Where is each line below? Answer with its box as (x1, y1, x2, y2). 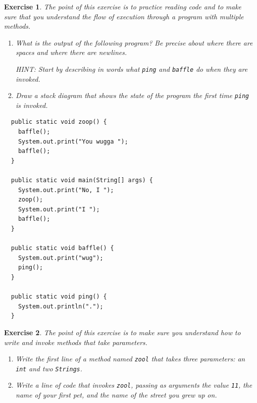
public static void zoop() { (11, 118, 107, 126)
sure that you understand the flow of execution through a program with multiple (4, 11, 244, 21)
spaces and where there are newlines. (15, 47, 127, 57)
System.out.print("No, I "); (18, 186, 114, 194)
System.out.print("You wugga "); (18, 138, 128, 145)
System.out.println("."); (18, 302, 103, 310)
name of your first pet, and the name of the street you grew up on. (15, 390, 217, 400)
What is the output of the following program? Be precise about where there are (15, 37, 253, 48)
